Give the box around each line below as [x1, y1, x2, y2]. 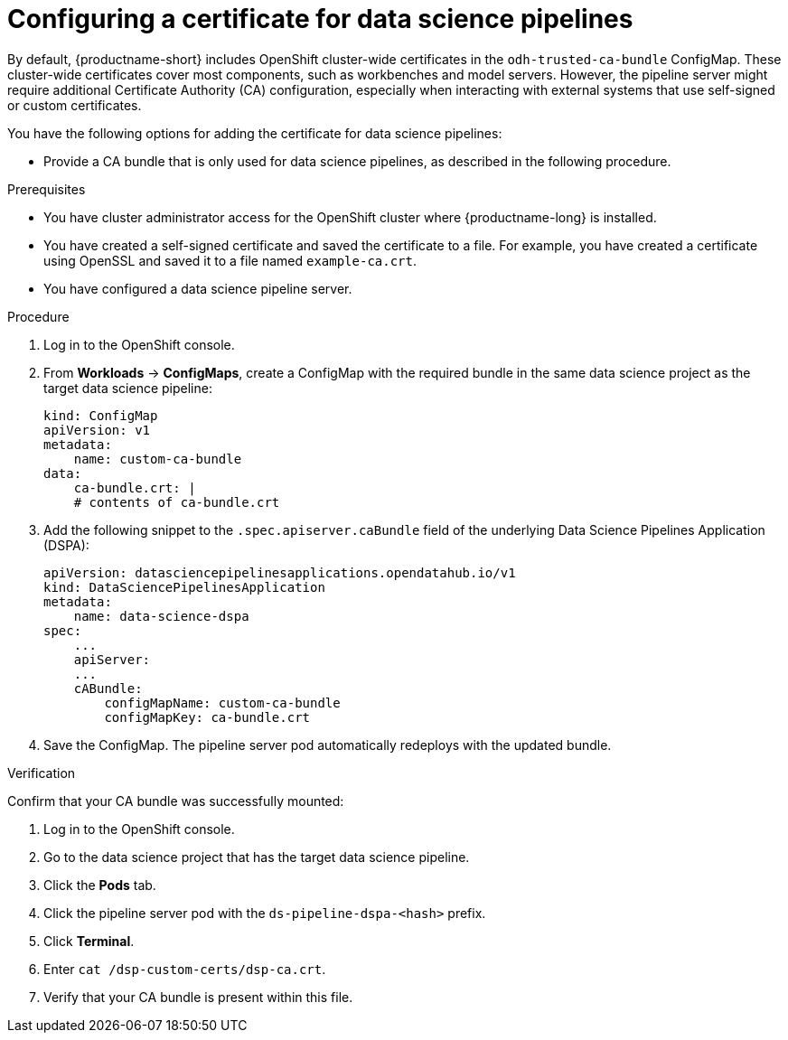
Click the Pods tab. [43, 876, 156, 893]
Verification [7, 764, 76, 781]
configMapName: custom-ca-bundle [104, 695, 341, 710]
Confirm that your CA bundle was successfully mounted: [7, 792, 344, 809]
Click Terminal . [43, 932, 135, 949]
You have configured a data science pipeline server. [43, 280, 352, 296]
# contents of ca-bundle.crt [73, 494, 280, 510]
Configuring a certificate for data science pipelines [7, 4, 633, 34]
